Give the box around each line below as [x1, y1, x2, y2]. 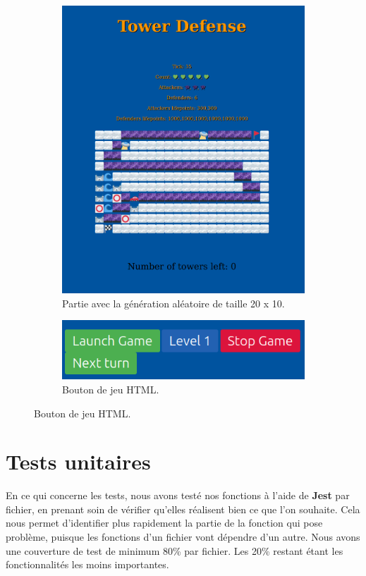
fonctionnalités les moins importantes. [6, 557, 169, 572]
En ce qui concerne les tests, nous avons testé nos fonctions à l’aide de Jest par [6, 488, 350, 503]
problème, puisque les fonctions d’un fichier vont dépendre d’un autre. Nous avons [6, 529, 360, 544]
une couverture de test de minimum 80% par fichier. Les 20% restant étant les [6, 543, 343, 558]
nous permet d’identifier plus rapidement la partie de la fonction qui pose [6, 515, 323, 530]
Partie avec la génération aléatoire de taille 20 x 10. [62, 295, 285, 310]
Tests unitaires [6, 447, 151, 476]
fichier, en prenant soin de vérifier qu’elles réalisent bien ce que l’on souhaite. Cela [6, 501, 360, 516]
